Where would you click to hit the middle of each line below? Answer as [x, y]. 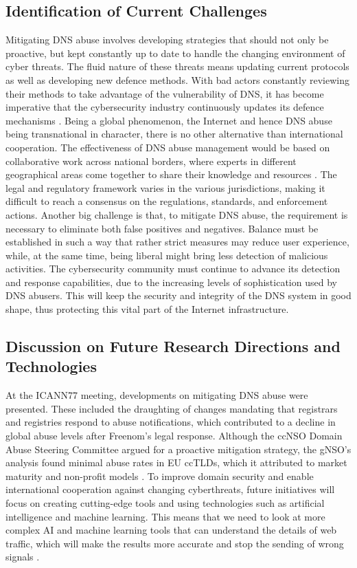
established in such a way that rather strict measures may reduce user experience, [177, 242]
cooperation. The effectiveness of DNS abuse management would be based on [168, 147]
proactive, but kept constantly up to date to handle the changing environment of [175, 53]
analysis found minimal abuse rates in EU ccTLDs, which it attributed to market [176, 462]
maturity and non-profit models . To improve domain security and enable [160, 476]
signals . [23, 557]
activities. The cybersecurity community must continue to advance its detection [173, 269]
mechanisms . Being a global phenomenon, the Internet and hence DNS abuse [169, 120]
